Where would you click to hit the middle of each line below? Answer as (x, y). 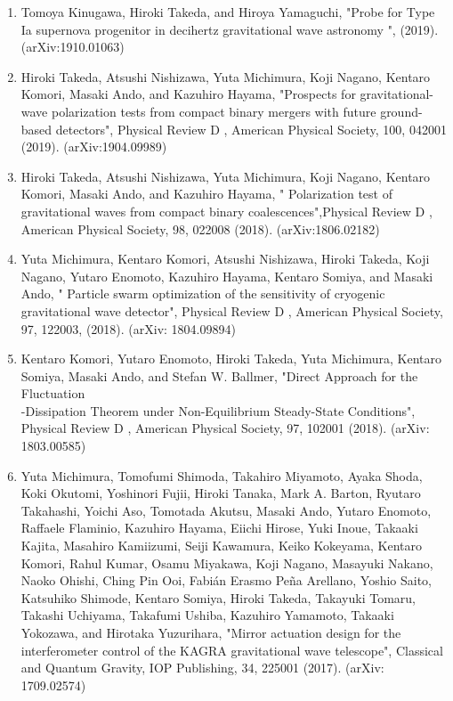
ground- (401, 111)
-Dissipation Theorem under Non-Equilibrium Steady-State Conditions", (218, 410)
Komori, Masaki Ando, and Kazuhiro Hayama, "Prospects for (188, 94)
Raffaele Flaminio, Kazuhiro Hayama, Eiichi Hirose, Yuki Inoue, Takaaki (219, 528)
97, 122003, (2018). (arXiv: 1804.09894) (128, 328)
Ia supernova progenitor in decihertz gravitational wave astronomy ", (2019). (230, 29)
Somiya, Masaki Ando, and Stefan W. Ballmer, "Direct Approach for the (219, 375)
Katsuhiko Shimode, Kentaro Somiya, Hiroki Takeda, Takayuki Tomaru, (218, 597)
